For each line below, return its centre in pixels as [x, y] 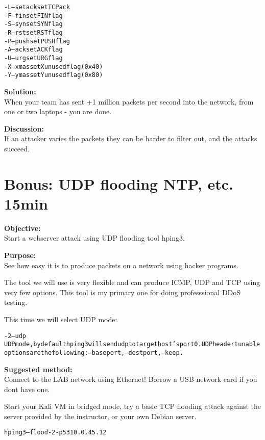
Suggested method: [38, 369]
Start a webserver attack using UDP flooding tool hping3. [94, 238]
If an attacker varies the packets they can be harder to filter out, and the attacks [131, 138]
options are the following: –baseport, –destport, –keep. [94, 353]
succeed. [17, 148]
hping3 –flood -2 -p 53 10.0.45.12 [55, 433]
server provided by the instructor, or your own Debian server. [100, 416]
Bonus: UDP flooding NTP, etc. [119, 183]
